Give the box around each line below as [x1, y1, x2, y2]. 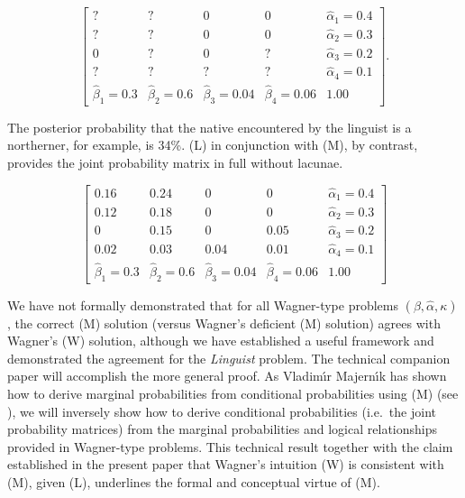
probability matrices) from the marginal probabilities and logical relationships [7, 420, 437, 438]
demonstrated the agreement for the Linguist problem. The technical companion [7, 348, 451, 367]
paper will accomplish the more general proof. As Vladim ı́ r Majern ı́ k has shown [7, 366, 447, 385]
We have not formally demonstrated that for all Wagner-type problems [7, 295, 398, 314]
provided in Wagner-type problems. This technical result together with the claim [7, 437, 453, 456]
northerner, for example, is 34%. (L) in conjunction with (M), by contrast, [7, 135, 418, 154]
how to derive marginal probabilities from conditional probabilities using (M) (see [7, 383, 459, 402]
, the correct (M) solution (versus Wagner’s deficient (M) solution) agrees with [7, 313, 441, 332]
